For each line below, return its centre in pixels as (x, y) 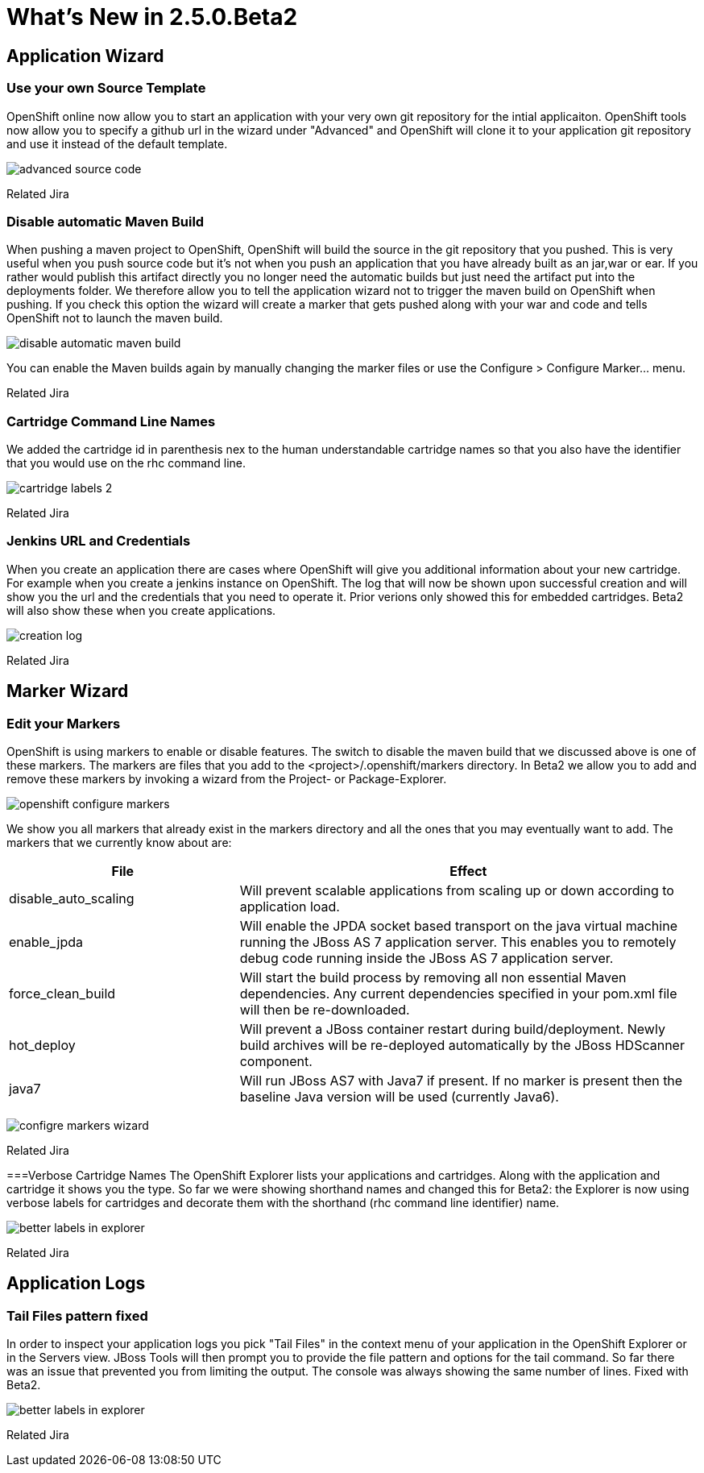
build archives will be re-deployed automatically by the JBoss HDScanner (462, 1046)
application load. (290, 907)
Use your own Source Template (106, 88)
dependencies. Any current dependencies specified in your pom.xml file (458, 994)
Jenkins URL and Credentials (99, 541)
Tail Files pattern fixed (77, 1315)
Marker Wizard (68, 691)
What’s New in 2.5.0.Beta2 (152, 17)
